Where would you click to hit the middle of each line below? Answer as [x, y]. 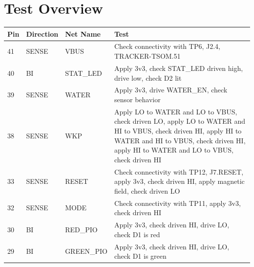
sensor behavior [137, 99]
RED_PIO [81, 229]
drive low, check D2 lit [148, 78]
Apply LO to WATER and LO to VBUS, [176, 111]
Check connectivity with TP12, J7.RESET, [179, 171]
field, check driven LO [147, 190]
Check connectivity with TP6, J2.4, [167, 46]
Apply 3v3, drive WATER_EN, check [171, 90]
